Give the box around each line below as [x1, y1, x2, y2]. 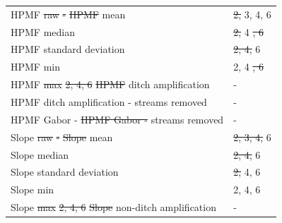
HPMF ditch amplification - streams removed [11, 94, 207, 109]
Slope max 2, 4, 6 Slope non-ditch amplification [11, 200, 216, 215]
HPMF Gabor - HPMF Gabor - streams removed [11, 111, 224, 126]
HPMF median [11, 24, 76, 39]
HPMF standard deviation [11, 42, 125, 56]
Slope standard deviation [11, 164, 119, 179]
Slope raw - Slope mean [11, 129, 113, 144]
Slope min [11, 182, 54, 197]
